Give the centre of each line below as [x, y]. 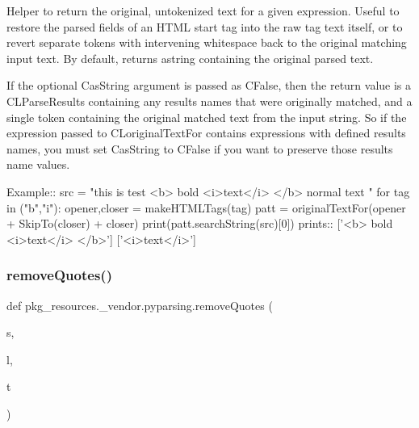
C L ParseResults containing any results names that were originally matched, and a [209, 101]
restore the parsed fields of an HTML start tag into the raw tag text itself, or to [205, 26]
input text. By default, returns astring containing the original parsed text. [190, 58]
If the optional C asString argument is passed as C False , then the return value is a [209, 85]
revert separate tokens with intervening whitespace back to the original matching [207, 42]
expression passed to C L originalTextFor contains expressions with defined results [206, 133]
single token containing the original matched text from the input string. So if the [207, 117]
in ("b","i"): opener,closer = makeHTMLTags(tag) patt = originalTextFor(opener [206, 207]
